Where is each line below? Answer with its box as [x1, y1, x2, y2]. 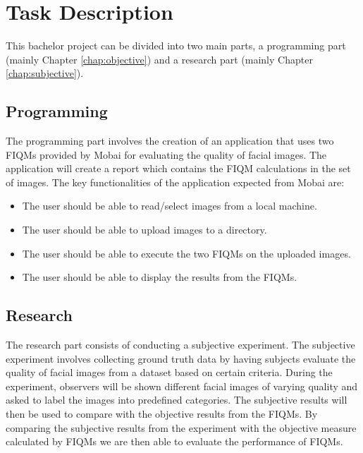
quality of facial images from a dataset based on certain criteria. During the [6, 365, 333, 380]
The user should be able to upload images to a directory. [22, 222, 267, 237]
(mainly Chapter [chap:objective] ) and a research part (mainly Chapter [6, 52, 313, 66]
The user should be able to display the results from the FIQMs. [22, 270, 297, 284]
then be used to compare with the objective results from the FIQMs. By [6, 406, 318, 421]
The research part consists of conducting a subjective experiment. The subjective [6, 337, 355, 352]
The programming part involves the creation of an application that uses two [6, 133, 334, 148]
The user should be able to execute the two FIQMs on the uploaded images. [22, 246, 351, 260]
